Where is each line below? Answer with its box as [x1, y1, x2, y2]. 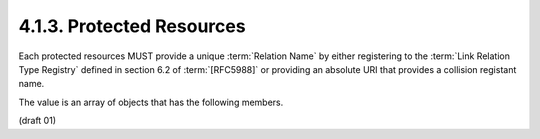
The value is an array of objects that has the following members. [18, 96, 284, 108]
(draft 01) [18, 115, 57, 127]
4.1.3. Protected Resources [18, 15, 246, 37]
